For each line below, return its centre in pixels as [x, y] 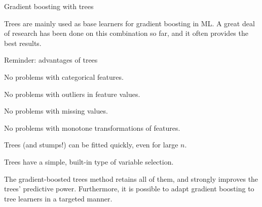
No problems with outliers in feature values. [72, 94]
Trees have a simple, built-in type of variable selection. [89, 161]
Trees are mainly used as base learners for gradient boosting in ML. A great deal [129, 23]
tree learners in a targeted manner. [58, 198]
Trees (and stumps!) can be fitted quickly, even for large [91, 145]
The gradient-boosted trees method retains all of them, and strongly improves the [131, 178]
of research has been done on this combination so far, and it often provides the [126, 33]
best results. [23, 43]
